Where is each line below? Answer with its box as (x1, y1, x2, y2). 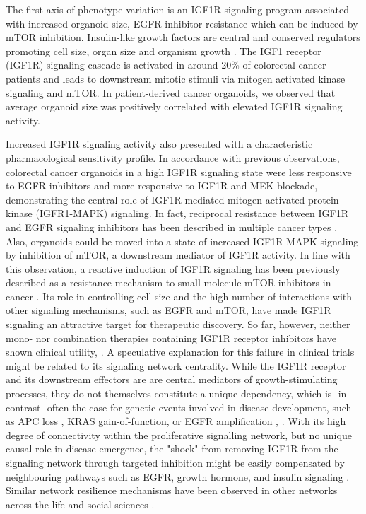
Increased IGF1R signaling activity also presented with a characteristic (6, 136, 313, 151)
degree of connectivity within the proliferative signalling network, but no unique (6, 427, 352, 442)
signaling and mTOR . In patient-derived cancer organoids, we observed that (6, 85, 336, 100)
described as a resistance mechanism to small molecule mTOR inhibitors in (6, 275, 331, 290)
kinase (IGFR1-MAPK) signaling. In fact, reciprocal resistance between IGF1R (6, 206, 348, 221)
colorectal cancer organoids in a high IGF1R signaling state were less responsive (6, 164, 352, 179)
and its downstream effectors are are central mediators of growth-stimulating (6, 372, 338, 387)
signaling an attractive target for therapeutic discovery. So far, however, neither (6, 317, 350, 332)
